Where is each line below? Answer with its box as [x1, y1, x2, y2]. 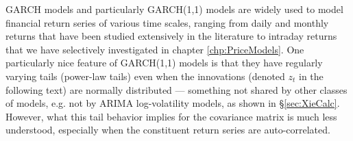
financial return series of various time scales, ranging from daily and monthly [5, 15, 329, 29]
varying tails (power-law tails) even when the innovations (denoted [5, 68, 285, 83]
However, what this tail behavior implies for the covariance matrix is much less [5, 109, 337, 123]
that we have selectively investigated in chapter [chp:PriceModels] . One [5, 42, 304, 56]
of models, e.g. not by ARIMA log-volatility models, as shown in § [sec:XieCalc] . [5, 96, 340, 110]
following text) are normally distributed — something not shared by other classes [5, 82, 348, 97]
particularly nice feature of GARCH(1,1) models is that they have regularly [5, 55, 323, 70]
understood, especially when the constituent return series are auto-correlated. [5, 123, 330, 137]
